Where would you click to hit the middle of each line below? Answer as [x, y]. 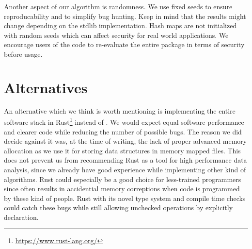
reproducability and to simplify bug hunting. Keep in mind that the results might [125, 16]
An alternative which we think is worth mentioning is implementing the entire [120, 110]
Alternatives [46, 87]
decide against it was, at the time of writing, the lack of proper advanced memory [126, 141]
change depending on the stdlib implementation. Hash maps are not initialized [120, 25]
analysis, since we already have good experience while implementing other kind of [125, 169]
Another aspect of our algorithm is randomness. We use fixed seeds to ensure [118, 6]
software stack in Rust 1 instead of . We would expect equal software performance [124, 121]
